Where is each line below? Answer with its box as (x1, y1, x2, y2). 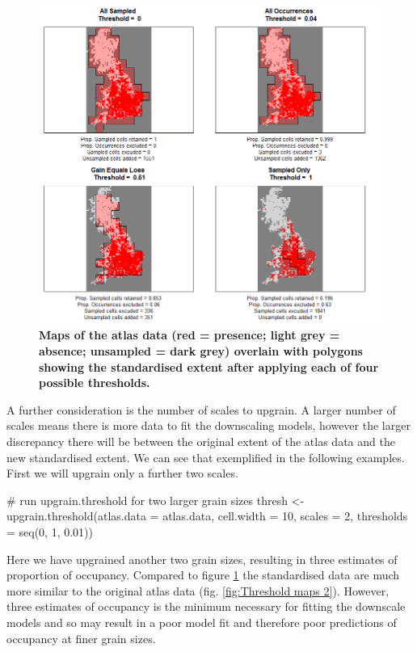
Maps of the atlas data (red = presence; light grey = (39, 326, 340, 343)
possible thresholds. (39, 374, 150, 391)
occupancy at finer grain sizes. (6, 629, 156, 646)
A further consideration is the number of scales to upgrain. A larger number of (6, 401, 396, 418)
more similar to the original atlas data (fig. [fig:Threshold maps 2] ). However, (6, 582, 390, 599)
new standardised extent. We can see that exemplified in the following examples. (6, 448, 405, 465)
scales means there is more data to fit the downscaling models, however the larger (6, 417, 411, 434)
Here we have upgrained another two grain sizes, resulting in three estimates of (6, 550, 398, 567)
